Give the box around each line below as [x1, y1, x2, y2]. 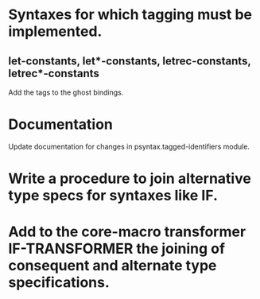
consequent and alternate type [8, 257, 217, 275]
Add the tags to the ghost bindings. [8, 87, 124, 97]
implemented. [8, 22, 103, 41]
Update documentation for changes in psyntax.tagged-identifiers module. [8, 142, 250, 151]
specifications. [8, 274, 110, 292]
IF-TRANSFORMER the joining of [8, 240, 225, 258]
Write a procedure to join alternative [8, 169, 252, 188]
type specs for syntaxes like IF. [8, 187, 219, 204]
